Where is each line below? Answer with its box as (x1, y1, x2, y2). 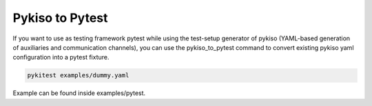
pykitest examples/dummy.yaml (27, 72, 130, 79)
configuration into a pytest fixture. (12, 53, 110, 62)
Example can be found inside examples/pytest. (12, 89, 146, 97)
